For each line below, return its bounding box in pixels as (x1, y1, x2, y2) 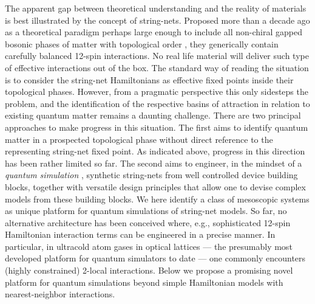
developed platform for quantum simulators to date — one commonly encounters (5, 252, 306, 264)
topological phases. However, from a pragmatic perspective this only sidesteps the (5, 85, 308, 98)
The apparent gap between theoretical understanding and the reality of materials (5, 2, 307, 14)
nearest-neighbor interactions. (5, 288, 115, 300)
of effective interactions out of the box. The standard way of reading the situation (5, 61, 309, 74)
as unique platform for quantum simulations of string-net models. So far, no (5, 204, 287, 217)
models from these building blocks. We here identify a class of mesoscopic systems (5, 192, 310, 205)
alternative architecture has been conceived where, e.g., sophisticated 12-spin (5, 216, 291, 229)
